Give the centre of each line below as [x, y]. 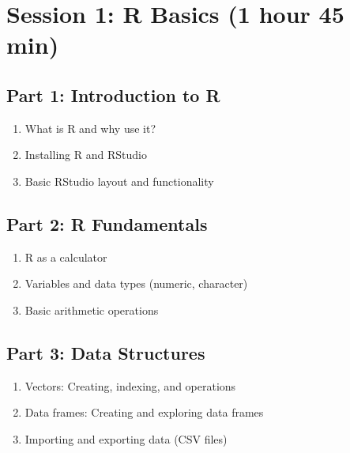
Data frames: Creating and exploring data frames [144, 412]
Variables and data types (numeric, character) [136, 283]
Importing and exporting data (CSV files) [126, 438]
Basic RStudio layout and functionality [119, 181]
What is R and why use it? [90, 128]
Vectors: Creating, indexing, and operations [130, 385]
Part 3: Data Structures [106, 352]
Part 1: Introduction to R [113, 94]
